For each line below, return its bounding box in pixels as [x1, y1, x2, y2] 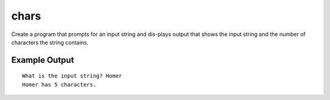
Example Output [11, 55, 75, 65]
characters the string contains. [11, 38, 89, 46]
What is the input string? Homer [22, 73, 122, 79]
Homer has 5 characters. [22, 81, 97, 88]
